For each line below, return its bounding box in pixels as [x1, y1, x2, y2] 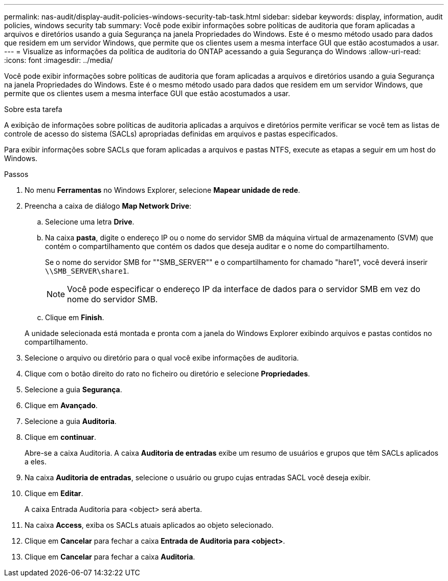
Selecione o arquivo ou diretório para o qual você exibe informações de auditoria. [25, 353, 299, 362]
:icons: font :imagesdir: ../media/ [4, 56, 113, 64]
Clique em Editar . [25, 489, 83, 498]
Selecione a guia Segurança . [25, 385, 122, 394]
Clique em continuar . [25, 433, 97, 441]
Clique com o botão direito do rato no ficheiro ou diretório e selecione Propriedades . [25, 369, 310, 378]
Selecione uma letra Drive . [45, 217, 135, 226]
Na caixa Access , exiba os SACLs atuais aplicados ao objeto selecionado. [25, 521, 274, 529]
